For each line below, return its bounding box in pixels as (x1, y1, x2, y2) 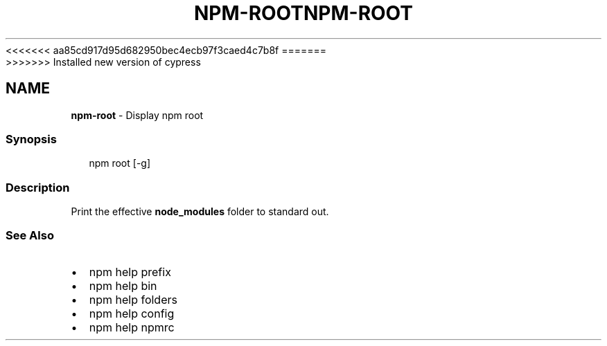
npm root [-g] (89, 157, 151, 170)
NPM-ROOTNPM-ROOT (193, 1, 413, 25)
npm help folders (89, 292, 177, 307)
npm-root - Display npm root (71, 109, 204, 121)
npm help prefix (89, 264, 171, 279)
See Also (6, 228, 54, 243)
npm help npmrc (89, 320, 175, 334)
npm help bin (89, 278, 157, 293)
